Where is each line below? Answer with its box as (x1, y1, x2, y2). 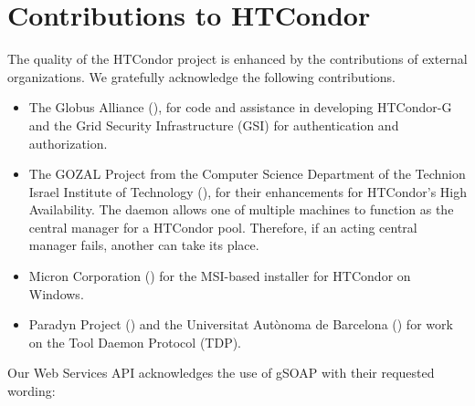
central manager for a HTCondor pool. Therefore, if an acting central (28, 217, 417, 236)
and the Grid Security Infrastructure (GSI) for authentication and (28, 115, 399, 134)
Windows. (28, 284, 84, 303)
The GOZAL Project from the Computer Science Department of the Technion (28, 164, 466, 183)
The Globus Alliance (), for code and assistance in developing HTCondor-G (28, 98, 452, 117)
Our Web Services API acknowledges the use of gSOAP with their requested (7, 363, 435, 382)
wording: (7, 381, 56, 401)
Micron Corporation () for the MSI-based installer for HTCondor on (28, 266, 411, 286)
